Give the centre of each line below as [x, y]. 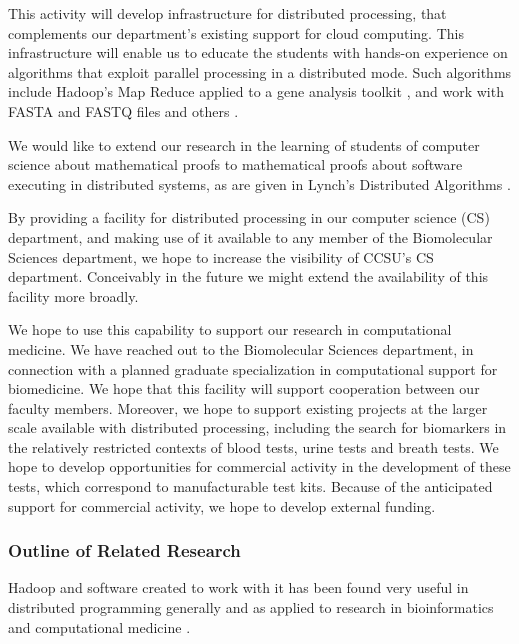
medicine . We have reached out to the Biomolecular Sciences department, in [241, 348]
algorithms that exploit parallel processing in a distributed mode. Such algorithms [260, 71]
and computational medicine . [99, 626]
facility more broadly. [73, 295]
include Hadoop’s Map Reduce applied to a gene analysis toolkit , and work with [256, 91]
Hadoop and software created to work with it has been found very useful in [238, 587]
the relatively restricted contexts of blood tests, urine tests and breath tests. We [253, 446]
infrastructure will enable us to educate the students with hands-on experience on [258, 52]
